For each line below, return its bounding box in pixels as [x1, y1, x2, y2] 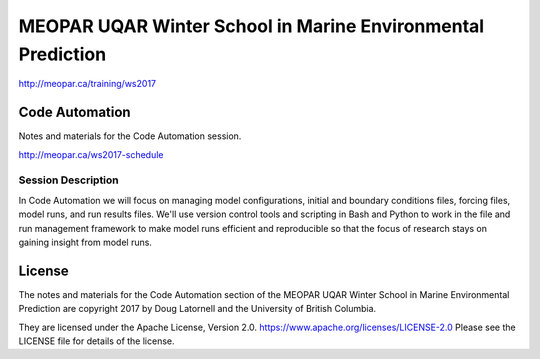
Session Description [18, 173, 119, 187]
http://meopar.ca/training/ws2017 [18, 78, 157, 90]
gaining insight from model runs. [18, 236, 152, 248]
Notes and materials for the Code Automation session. [18, 130, 242, 142]
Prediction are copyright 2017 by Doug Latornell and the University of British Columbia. [18, 303, 377, 315]
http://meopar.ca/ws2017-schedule [18, 148, 164, 160]
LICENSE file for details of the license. [18, 335, 175, 347]
